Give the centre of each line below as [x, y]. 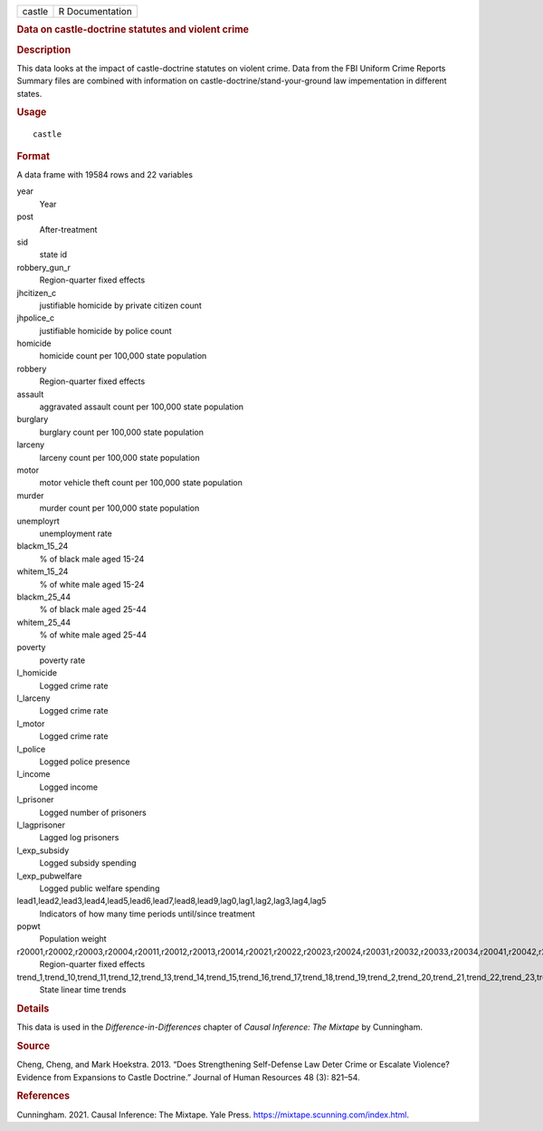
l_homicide [37, 673]
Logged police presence [85, 762]
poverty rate [62, 660]
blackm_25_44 [44, 597]
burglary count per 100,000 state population [121, 432]
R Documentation [95, 11]
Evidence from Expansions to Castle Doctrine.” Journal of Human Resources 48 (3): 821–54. [189, 1077]
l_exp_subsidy [43, 850]
